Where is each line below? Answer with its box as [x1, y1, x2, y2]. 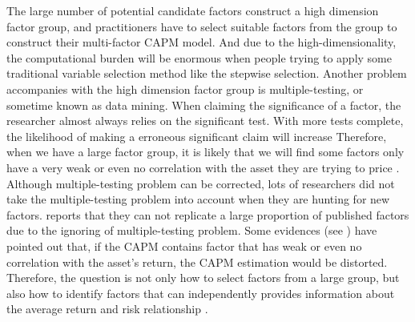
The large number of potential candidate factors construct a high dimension [6, 2, 379, 18]
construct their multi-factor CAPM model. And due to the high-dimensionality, [6, 34, 397, 50]
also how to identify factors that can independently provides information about [6, 284, 395, 301]
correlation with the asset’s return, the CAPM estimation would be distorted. [6, 253, 388, 270]
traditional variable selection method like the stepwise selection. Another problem [6, 65, 407, 82]
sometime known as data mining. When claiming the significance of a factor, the [6, 96, 401, 113]
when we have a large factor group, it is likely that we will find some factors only [6, 143, 405, 160]
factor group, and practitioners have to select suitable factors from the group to [6, 18, 397, 34]
